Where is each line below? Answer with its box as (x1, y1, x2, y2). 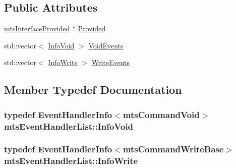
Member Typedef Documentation (4, 82, 182, 97)
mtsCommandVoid (123, 108, 200, 121)
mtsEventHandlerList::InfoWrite (4, 154, 138, 167)
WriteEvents (91, 57, 130, 68)
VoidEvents (88, 40, 124, 50)
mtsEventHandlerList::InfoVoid (4, 120, 134, 132)
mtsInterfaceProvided (4, 23, 70, 34)
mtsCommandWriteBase (123, 143, 224, 155)
